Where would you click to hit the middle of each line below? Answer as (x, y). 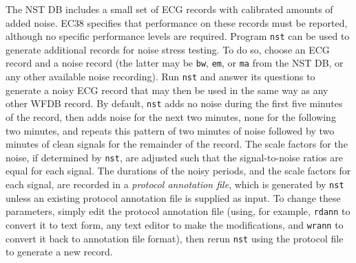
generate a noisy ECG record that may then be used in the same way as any (167, 90)
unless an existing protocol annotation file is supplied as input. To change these (173, 197)
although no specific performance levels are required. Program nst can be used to (178, 36)
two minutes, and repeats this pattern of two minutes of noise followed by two (170, 130)
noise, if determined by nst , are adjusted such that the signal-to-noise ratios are (174, 157)
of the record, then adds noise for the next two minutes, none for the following (171, 117)
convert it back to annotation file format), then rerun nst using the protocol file (175, 238)
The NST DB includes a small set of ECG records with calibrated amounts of (169, 9)
